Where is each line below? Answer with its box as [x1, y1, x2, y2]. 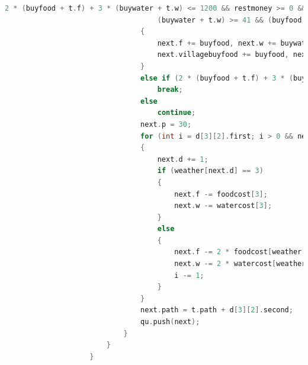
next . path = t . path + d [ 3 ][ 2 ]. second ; [140, 306, 293, 315]
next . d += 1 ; [157, 155, 208, 164]
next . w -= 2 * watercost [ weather [174, 260, 306, 268]
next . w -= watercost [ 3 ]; [174, 201, 272, 210]
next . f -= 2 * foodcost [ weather [174, 248, 302, 257]
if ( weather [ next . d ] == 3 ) [157, 167, 264, 175]
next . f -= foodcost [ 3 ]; [174, 190, 268, 198]
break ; [157, 85, 183, 94]
